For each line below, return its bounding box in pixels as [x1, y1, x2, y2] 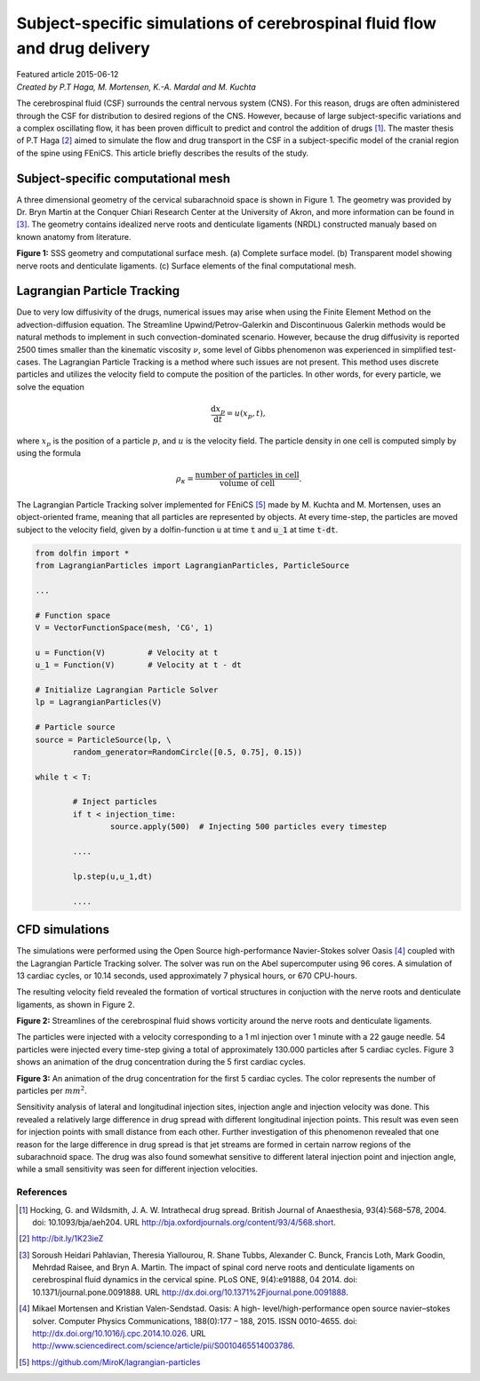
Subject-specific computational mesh [16, 171, 231, 186]
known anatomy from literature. [16, 231, 132, 242]
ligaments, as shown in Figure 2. [16, 999, 135, 1010]
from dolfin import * [35, 547, 130, 558]
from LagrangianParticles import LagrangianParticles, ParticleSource [35, 561, 350, 571]
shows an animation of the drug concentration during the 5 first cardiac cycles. [16, 1057, 306, 1067]
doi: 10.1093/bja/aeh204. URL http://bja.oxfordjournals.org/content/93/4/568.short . [32, 1217, 337, 1227]
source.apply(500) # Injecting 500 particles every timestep [109, 822, 387, 832]
